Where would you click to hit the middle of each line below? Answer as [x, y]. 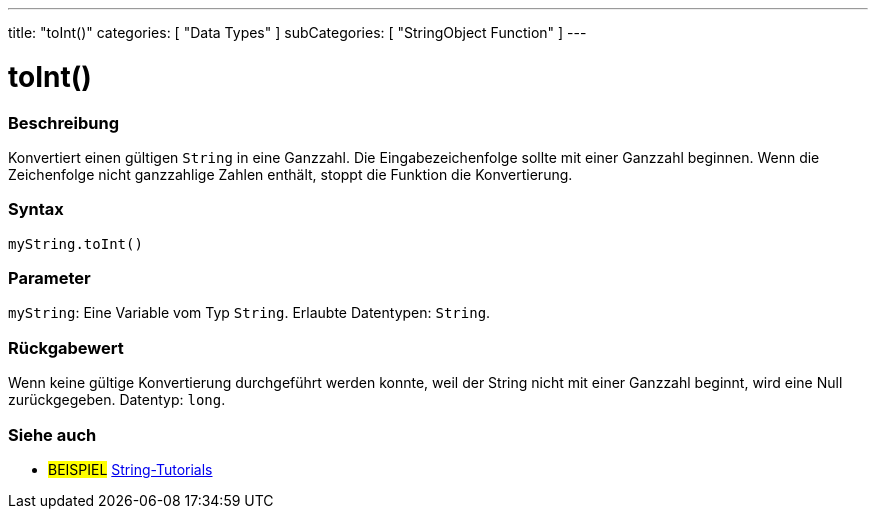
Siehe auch [52, 434]
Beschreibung [64, 122]
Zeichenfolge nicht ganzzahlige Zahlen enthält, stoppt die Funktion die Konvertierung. [290, 174]
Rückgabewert [66, 347]
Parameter [49, 278]
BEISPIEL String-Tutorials [130, 469]
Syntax [36, 209]
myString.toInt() [75, 243]
